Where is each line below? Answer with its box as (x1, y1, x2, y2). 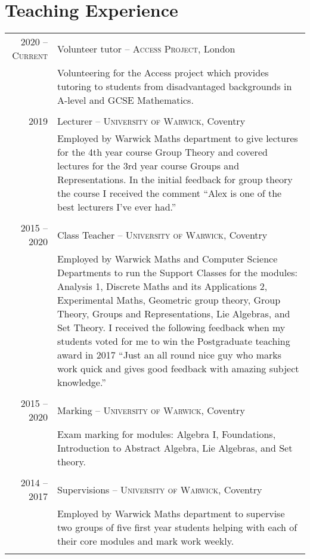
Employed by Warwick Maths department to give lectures (57, 131, 298, 146)
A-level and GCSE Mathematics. (57, 93, 194, 107)
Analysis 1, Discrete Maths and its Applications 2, (57, 279, 268, 294)
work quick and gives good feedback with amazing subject (57, 362, 299, 376)
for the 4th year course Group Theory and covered (57, 145, 268, 159)
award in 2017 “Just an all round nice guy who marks (57, 348, 282, 362)
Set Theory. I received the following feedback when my (57, 320, 286, 335)
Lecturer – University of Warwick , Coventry (57, 114, 246, 128)
